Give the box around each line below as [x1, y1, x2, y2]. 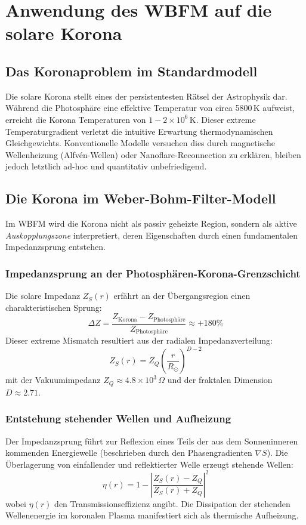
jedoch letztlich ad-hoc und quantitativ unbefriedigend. [5, 160, 207, 172]
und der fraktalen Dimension [167, 373, 273, 386]
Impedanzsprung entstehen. [5, 240, 106, 253]
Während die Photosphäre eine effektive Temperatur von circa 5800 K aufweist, [5, 101, 295, 114]
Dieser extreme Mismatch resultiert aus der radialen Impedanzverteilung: [5, 334, 273, 347]
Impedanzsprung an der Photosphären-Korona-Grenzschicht [5, 265, 301, 280]
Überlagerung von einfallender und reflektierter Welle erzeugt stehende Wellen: [5, 458, 293, 470]
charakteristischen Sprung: [5, 301, 102, 313]
